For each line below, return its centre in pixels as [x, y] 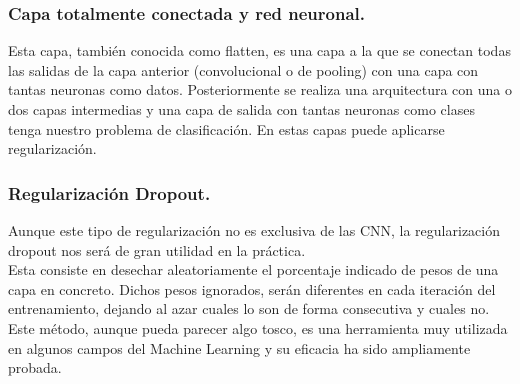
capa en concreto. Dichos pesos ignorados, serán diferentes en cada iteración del [252, 288]
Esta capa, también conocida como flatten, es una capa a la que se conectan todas [259, 50]
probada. [35, 367]
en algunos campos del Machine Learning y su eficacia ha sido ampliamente [239, 347]
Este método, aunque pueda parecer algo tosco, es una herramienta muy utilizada [258, 327]
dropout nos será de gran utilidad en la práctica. [157, 249]
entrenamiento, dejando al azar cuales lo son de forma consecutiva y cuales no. [249, 308]
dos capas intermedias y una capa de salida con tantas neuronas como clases [241, 109]
